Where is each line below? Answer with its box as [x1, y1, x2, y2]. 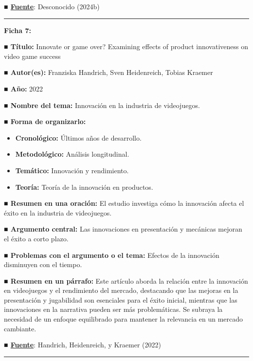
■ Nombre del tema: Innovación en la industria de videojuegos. [4, 100, 200, 110]
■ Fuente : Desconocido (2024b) [4, 1, 100, 11]
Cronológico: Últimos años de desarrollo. [15, 132, 142, 143]
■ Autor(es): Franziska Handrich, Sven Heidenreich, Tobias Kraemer [4, 67, 213, 77]
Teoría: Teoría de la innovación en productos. [15, 181, 153, 192]
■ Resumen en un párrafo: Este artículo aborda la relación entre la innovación [4, 275, 248, 286]
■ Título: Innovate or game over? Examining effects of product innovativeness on [4, 41, 249, 52]
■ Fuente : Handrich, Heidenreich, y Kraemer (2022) [4, 340, 161, 350]
